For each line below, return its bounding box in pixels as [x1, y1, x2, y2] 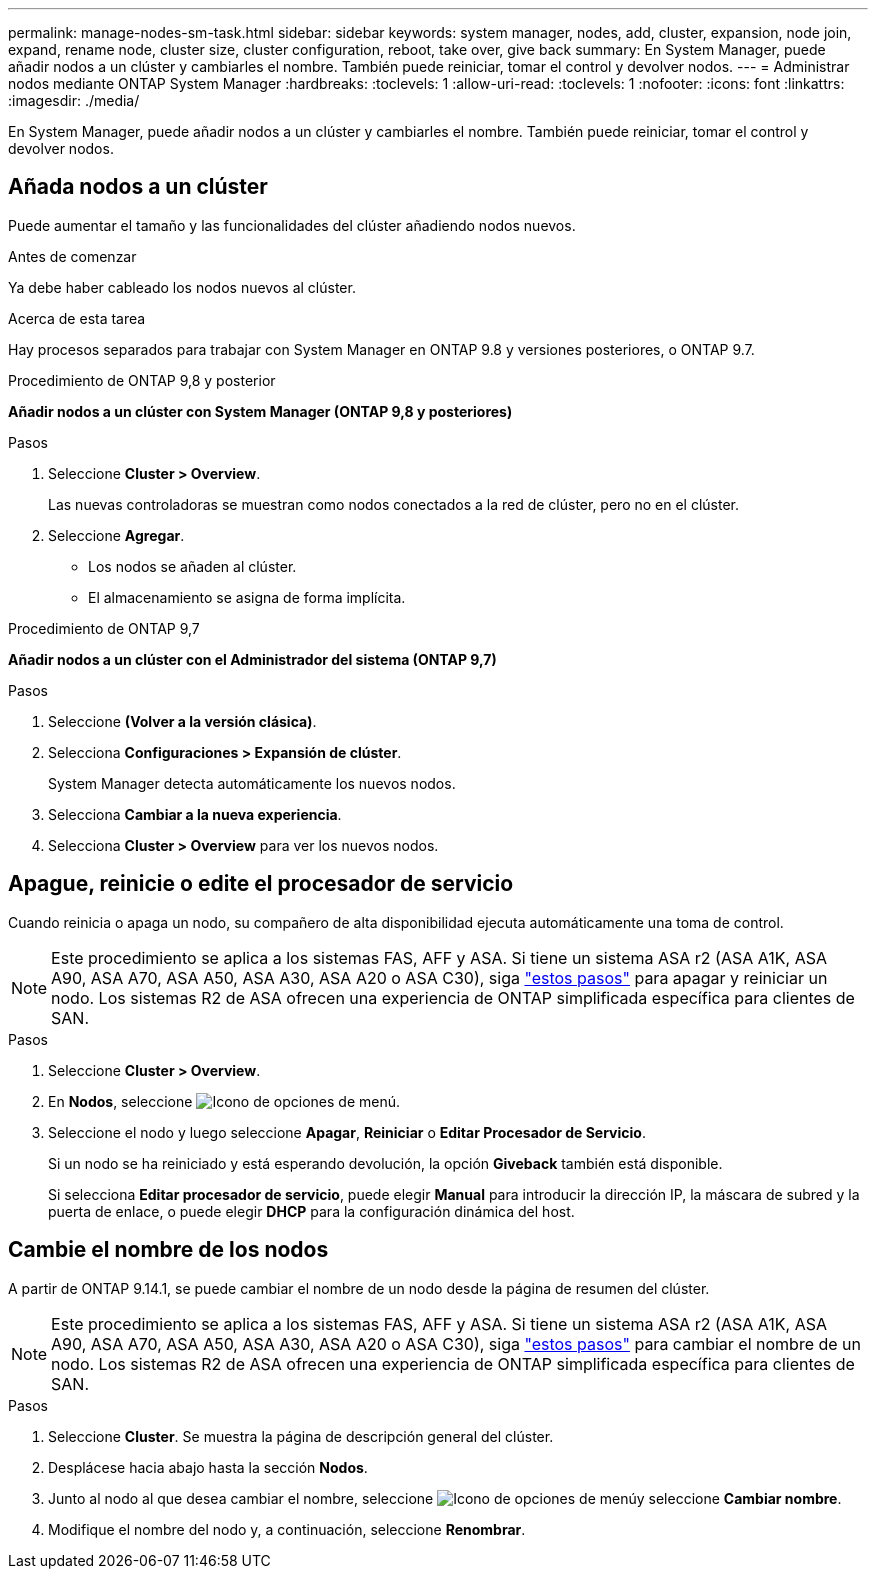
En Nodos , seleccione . [48, 1092, 401, 1110]
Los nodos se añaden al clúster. [88, 557, 297, 575]
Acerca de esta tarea [8, 309, 146, 327]
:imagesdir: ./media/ [8, 92, 140, 109]
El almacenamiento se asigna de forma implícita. [88, 588, 406, 606]
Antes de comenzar [8, 247, 137, 265]
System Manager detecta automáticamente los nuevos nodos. [48, 774, 456, 792]
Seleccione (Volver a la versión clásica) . [48, 712, 317, 730]
